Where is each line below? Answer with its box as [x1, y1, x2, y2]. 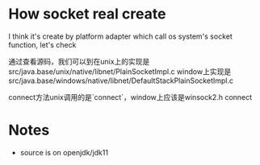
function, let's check [8, 39, 77, 49]
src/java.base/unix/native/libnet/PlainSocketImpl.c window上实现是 [8, 66, 232, 76]
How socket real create [8, 5, 166, 23]
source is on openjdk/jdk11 [19, 147, 109, 157]
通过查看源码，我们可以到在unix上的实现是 [8, 56, 150, 66]
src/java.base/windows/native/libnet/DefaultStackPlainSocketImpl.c [8, 76, 234, 85]
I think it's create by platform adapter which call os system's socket [8, 31, 233, 41]
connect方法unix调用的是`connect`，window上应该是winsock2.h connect [8, 92, 253, 101]
